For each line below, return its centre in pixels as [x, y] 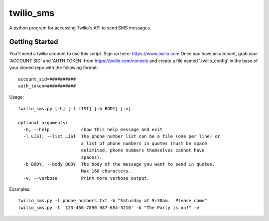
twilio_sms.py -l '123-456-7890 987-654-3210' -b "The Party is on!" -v [109, 208]
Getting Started [34, 42]
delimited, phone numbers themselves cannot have [143, 150]
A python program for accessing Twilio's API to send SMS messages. [80, 28]
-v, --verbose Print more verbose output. [86, 178]
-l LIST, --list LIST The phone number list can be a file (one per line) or [122, 136]
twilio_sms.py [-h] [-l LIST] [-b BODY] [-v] [75, 109]
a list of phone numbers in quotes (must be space [144, 143]
